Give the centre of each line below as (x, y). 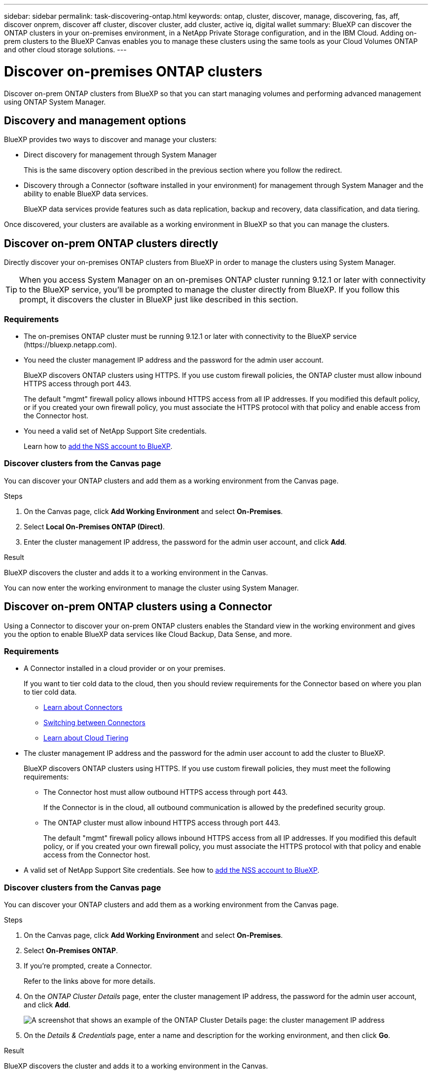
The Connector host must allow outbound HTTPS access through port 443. (166, 792)
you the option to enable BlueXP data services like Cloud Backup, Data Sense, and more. (148, 634)
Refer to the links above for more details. (90, 981)
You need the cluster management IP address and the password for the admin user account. (174, 360)
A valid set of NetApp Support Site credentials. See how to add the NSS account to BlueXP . (172, 870)
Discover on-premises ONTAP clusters (133, 71)
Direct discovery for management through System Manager (120, 155)
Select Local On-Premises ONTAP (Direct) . (94, 526)
